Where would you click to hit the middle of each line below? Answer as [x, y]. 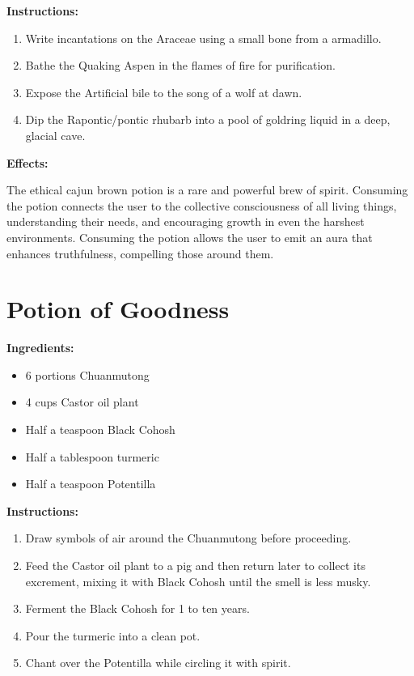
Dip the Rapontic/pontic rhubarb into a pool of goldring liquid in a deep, [208, 119]
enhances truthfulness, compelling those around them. [140, 253]
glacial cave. [55, 135]
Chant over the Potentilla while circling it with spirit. [158, 663]
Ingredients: [40, 348]
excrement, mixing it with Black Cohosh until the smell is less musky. [198, 581]
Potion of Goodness [118, 309]
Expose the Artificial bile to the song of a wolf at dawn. [164, 92]
